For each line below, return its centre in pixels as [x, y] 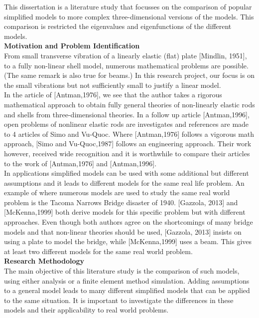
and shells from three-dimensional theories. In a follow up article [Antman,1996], [127, 114]
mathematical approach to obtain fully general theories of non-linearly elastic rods [129, 104]
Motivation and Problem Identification [72, 46]
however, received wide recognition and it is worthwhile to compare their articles [127, 153]
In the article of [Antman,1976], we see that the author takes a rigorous [113, 95]
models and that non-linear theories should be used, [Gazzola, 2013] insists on [123, 231]
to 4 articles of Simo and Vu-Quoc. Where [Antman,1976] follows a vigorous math [129, 134]
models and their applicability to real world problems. [86, 310]
